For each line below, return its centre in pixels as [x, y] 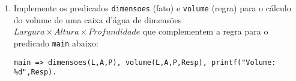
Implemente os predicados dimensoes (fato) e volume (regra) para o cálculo [152, 8]
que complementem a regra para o [205, 31]
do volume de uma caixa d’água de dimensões [98, 19]
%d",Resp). [35, 72]
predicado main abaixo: [56, 43]
